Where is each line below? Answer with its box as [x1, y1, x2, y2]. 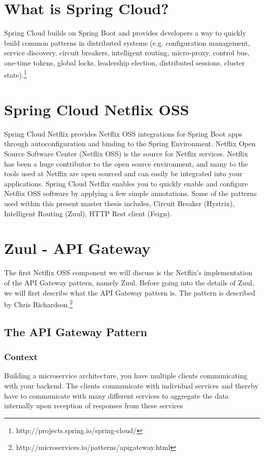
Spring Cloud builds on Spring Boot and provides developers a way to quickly [4, 27, 246, 38]
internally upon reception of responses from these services [4, 400, 183, 411]
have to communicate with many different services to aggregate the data [4, 390, 229, 401]
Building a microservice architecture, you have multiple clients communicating [4, 370, 248, 381]
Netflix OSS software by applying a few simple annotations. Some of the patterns [4, 188, 257, 199]
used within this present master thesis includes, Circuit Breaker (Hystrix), [4, 198, 235, 209]
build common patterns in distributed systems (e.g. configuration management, [4, 37, 250, 48]
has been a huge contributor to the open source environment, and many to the [4, 158, 248, 169]
